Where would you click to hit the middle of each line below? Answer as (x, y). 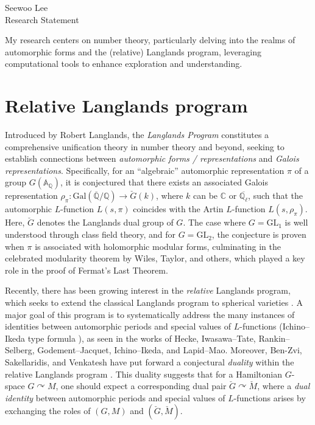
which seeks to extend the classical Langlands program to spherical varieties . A (154, 302)
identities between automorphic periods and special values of (118, 326)
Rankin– (274, 338)
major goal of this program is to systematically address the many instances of (150, 314)
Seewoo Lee (27, 7)
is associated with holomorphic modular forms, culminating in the (158, 246)
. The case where (214, 222)
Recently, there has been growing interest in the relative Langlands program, (148, 290)
